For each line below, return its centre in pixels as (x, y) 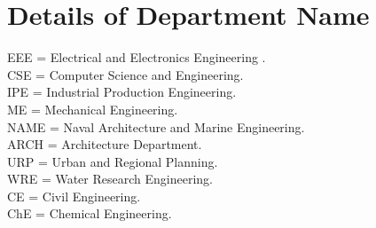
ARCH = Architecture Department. (105, 144)
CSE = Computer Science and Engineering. (125, 74)
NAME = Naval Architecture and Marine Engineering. (156, 126)
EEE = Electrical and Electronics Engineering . (137, 57)
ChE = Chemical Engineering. (90, 213)
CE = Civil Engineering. (74, 196)
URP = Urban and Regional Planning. (113, 161)
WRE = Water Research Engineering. (110, 179)
